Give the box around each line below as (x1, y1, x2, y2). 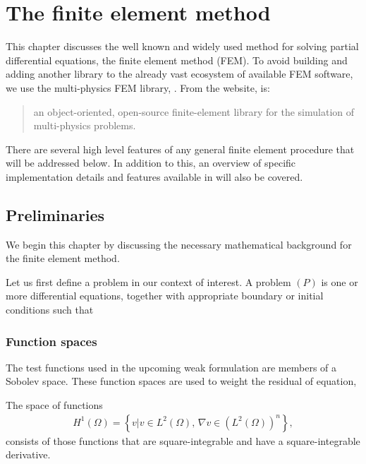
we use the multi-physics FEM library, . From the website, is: (6, 80, 270, 95)
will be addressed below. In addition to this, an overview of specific (6, 155, 296, 170)
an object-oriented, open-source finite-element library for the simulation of (33, 104, 354, 119)
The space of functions (6, 398, 103, 412)
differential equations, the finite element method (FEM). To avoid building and (6, 52, 348, 67)
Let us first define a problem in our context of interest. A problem (6, 274, 291, 289)
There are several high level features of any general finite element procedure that (6, 141, 355, 156)
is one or (321, 274, 358, 289)
